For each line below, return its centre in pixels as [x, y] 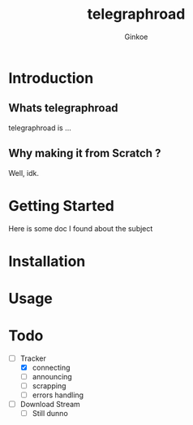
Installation [47, 261]
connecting [51, 367]
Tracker [33, 358]
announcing [52, 376]
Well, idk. [24, 173]
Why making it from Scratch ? [85, 153]
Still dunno [50, 414]
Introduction [51, 78]
